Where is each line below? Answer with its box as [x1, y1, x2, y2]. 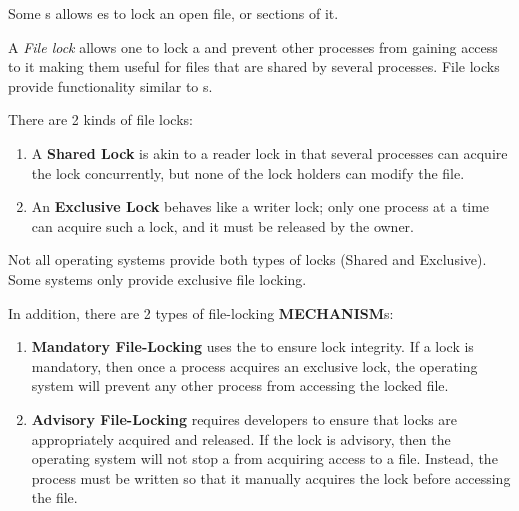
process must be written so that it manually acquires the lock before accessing [31, 467, 511, 488]
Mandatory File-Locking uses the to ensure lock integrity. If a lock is [31, 336, 474, 357]
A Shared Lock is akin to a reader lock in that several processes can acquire [31, 142, 508, 163]
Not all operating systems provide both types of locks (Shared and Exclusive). [8, 249, 487, 270]
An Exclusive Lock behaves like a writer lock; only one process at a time [31, 196, 490, 217]
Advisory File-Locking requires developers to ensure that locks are [31, 408, 457, 429]
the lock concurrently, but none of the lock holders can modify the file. [31, 162, 465, 183]
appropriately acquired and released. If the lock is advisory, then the [31, 428, 451, 449]
